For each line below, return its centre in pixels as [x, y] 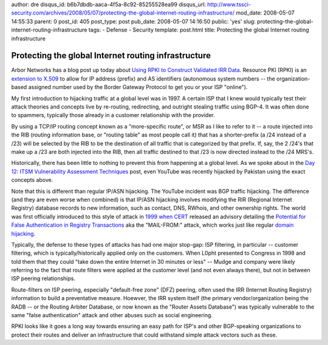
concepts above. [32, 180]
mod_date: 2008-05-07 [265, 13]
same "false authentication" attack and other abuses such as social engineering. [112, 315]
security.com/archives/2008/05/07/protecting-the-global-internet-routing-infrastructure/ [123, 13]
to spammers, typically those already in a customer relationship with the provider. [113, 115]
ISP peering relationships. [43, 278]
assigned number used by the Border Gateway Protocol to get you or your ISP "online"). [138, 87]
